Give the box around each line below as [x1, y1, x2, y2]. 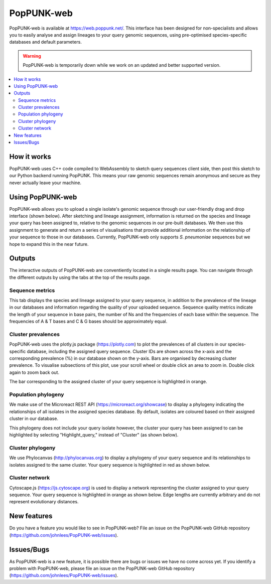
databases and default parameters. [9, 39, 82, 45]
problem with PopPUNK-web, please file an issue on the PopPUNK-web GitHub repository [9, 565, 195, 571]
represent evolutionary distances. [9, 499, 79, 505]
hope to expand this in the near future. [9, 241, 89, 247]
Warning [23, 53, 41, 59]
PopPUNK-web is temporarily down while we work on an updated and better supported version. [23, 62, 221, 68]
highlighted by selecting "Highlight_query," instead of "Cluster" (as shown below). [9, 431, 179, 437]
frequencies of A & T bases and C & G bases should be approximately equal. [9, 319, 168, 325]
